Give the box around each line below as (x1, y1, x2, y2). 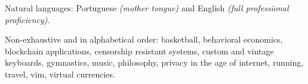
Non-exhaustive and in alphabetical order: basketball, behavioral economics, (5, 33, 283, 46)
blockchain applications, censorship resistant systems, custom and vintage (5, 44, 274, 57)
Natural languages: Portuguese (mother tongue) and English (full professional (5, 2, 289, 14)
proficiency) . (5, 13, 50, 25)
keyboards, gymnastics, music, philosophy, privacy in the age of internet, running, (5, 56, 304, 69)
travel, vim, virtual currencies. (5, 67, 115, 80)
